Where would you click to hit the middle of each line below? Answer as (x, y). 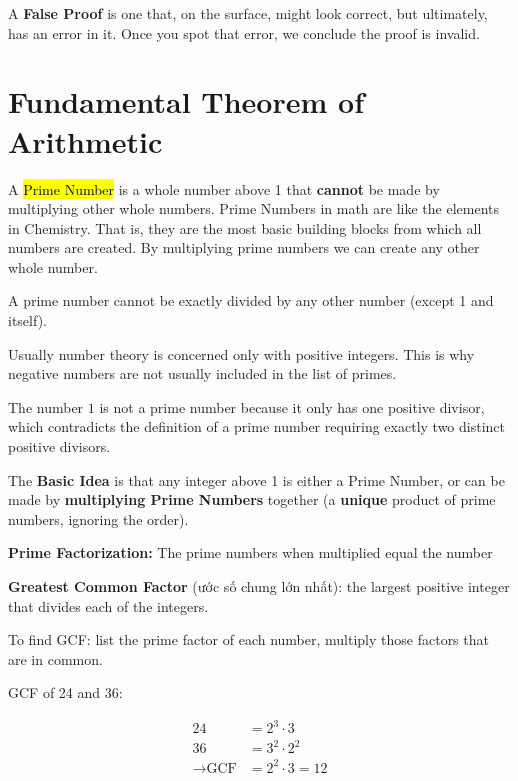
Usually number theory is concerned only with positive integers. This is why (241, 353)
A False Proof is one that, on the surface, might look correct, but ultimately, (248, 13)
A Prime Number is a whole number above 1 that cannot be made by (224, 188)
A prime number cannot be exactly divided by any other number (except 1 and (251, 300)
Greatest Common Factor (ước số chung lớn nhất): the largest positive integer (259, 586)
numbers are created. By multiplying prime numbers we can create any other (244, 247)
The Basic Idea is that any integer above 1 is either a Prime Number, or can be (256, 479)
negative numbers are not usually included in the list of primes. (202, 373)
